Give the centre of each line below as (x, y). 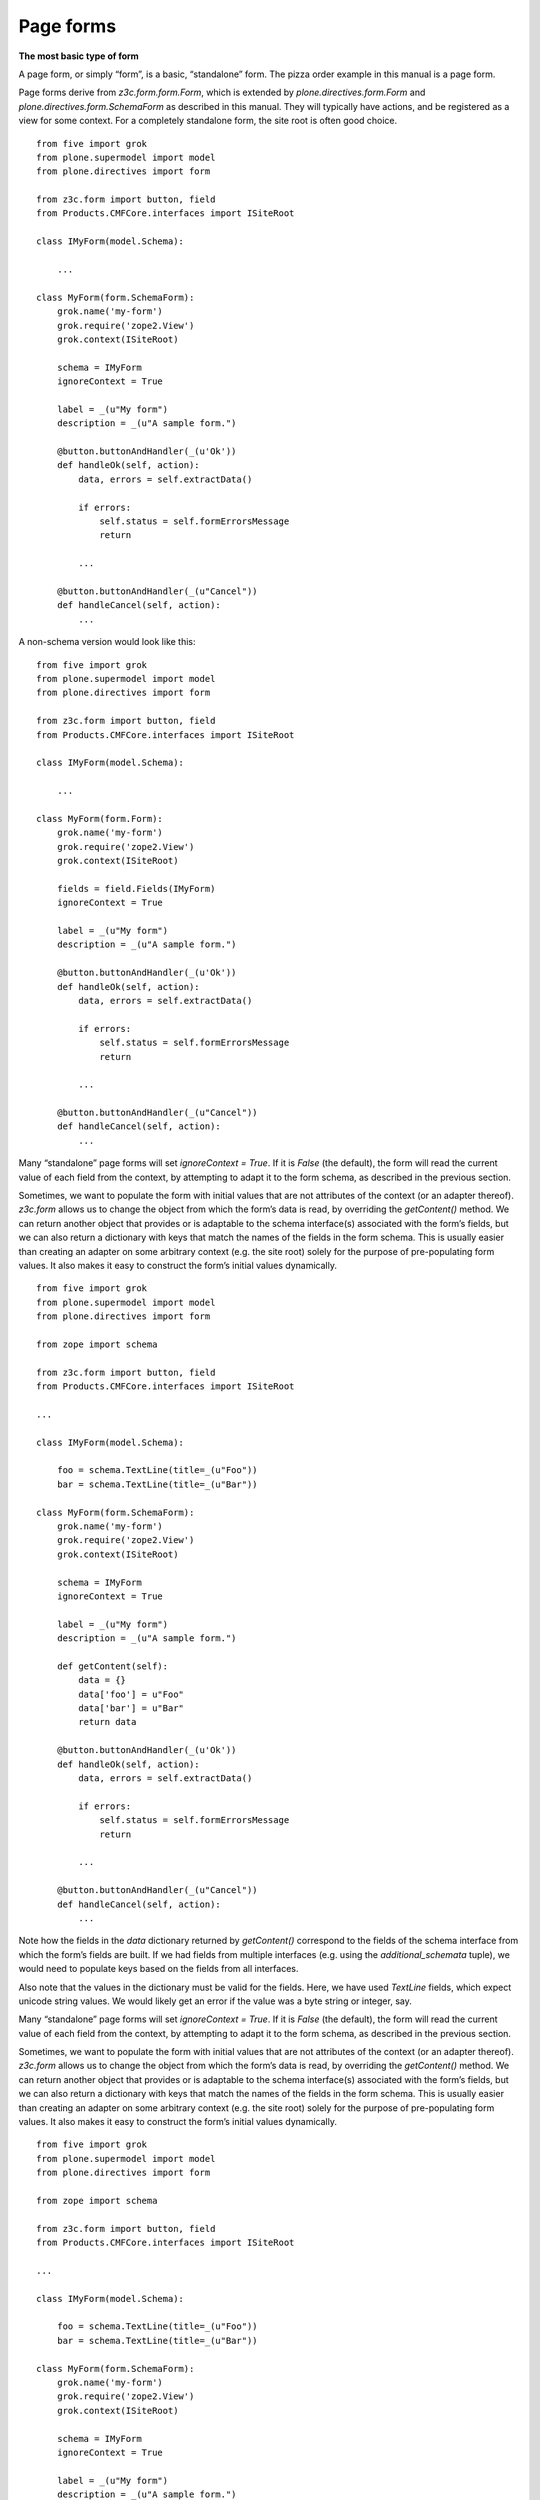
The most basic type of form (78, 56)
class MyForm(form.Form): (100, 818)
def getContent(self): (112, 1666)
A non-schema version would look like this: (107, 642)
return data (107, 1722)
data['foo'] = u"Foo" (131, 1694)
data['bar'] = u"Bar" (131, 1708)
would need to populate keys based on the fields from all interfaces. (158, 1969)
